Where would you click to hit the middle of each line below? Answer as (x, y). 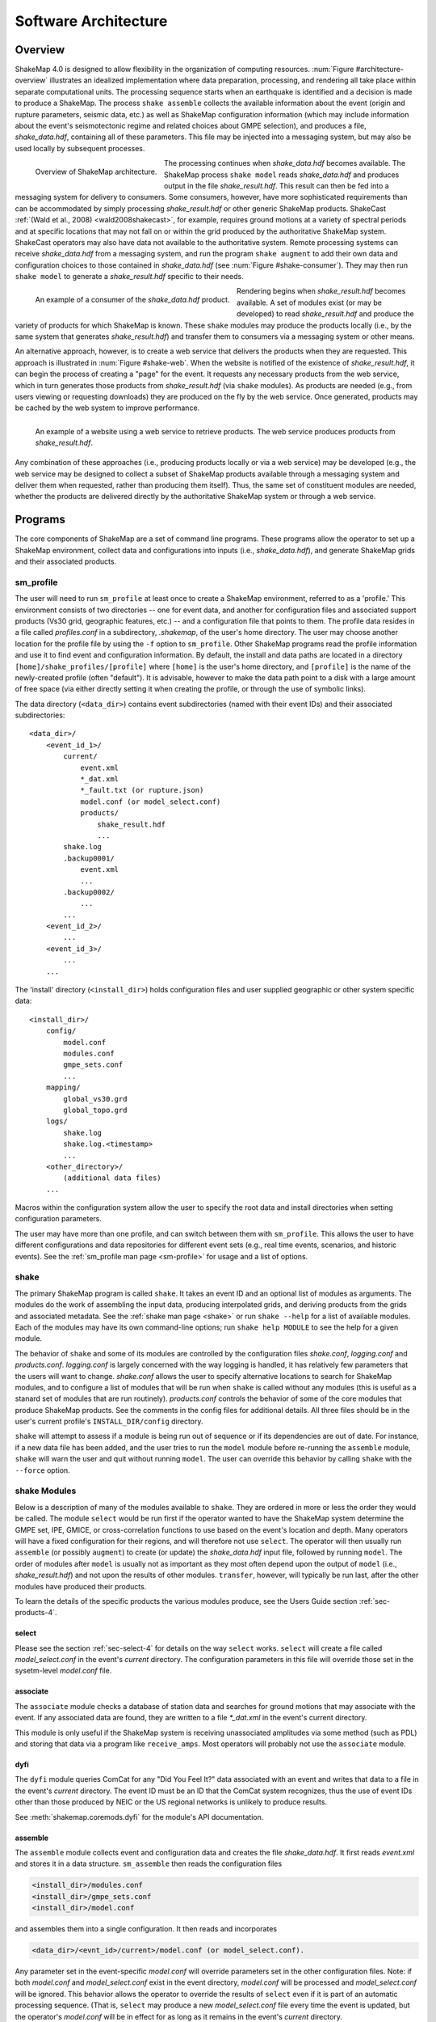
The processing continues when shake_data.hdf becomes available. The (285, 163)
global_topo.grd (95, 1110)
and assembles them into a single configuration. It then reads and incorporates (146, 1929)
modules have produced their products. (81, 1586)
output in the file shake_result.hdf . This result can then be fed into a (276, 185)
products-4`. (36, 1613)
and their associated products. (66, 561)
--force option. (42, 1470)
